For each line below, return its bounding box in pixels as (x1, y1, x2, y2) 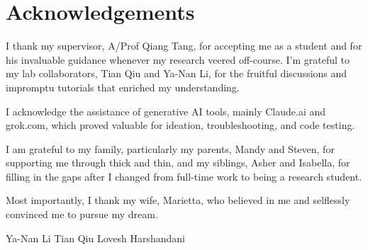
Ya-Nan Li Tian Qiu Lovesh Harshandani (6, 230, 185, 245)
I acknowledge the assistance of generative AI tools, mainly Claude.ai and (6, 103, 326, 118)
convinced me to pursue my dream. (6, 207, 158, 222)
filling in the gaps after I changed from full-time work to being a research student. (6, 169, 362, 183)
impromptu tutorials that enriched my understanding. (6, 79, 240, 94)
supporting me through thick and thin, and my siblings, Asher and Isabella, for (6, 155, 350, 170)
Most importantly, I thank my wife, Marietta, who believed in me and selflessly (6, 193, 350, 208)
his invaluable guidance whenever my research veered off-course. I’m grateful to (6, 52, 350, 67)
